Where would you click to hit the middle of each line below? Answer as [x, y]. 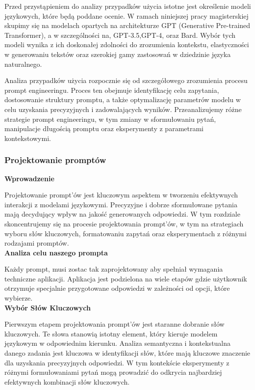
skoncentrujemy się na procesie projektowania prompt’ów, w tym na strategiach [124, 223]
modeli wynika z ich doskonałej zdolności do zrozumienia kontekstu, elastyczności [127, 44]
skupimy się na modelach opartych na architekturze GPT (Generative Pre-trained [127, 25]
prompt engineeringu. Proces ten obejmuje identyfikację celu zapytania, [112, 90]
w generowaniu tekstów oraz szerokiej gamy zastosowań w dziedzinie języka [118, 54]
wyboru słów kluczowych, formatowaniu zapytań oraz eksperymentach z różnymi [126, 233]
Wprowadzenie [29, 178]
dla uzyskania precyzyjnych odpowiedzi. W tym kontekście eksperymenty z [117, 362]
